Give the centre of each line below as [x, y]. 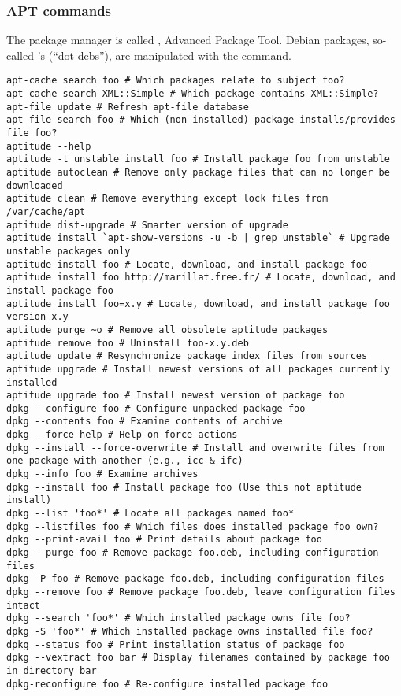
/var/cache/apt [46, 211]
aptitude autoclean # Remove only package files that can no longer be [198, 172]
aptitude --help [49, 146]
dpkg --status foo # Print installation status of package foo [176, 644]
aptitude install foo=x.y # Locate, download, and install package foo [198, 304]
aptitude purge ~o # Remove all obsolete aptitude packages [167, 329]
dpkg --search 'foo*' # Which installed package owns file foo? [178, 618]
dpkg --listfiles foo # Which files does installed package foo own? [193, 526]
